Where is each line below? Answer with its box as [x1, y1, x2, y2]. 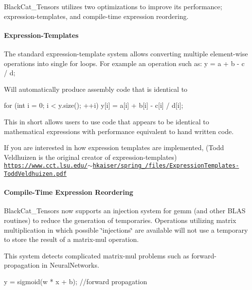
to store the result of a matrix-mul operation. [4, 234, 139, 244]
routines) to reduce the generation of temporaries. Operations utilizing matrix [4, 215, 236, 225]
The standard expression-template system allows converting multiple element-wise [4, 48, 248, 58]
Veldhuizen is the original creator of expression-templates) [4, 152, 177, 162]
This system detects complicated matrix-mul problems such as [4, 250, 189, 260]
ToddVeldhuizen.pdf [4, 170, 67, 177]
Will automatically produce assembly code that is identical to [4, 84, 188, 94]
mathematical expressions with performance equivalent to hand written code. [4, 126, 234, 136]
